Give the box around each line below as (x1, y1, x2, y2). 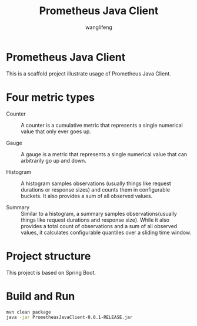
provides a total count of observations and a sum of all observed (21, 222, 178, 229)
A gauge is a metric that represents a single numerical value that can (21, 150, 188, 157)
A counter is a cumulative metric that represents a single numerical (21, 121, 183, 129)
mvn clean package (6, 309, 51, 315)
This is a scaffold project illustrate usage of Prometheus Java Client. (6, 70, 172, 77)
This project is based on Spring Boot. (6, 269, 96, 276)
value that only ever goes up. (21, 128, 91, 135)
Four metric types (6, 90, 95, 104)
